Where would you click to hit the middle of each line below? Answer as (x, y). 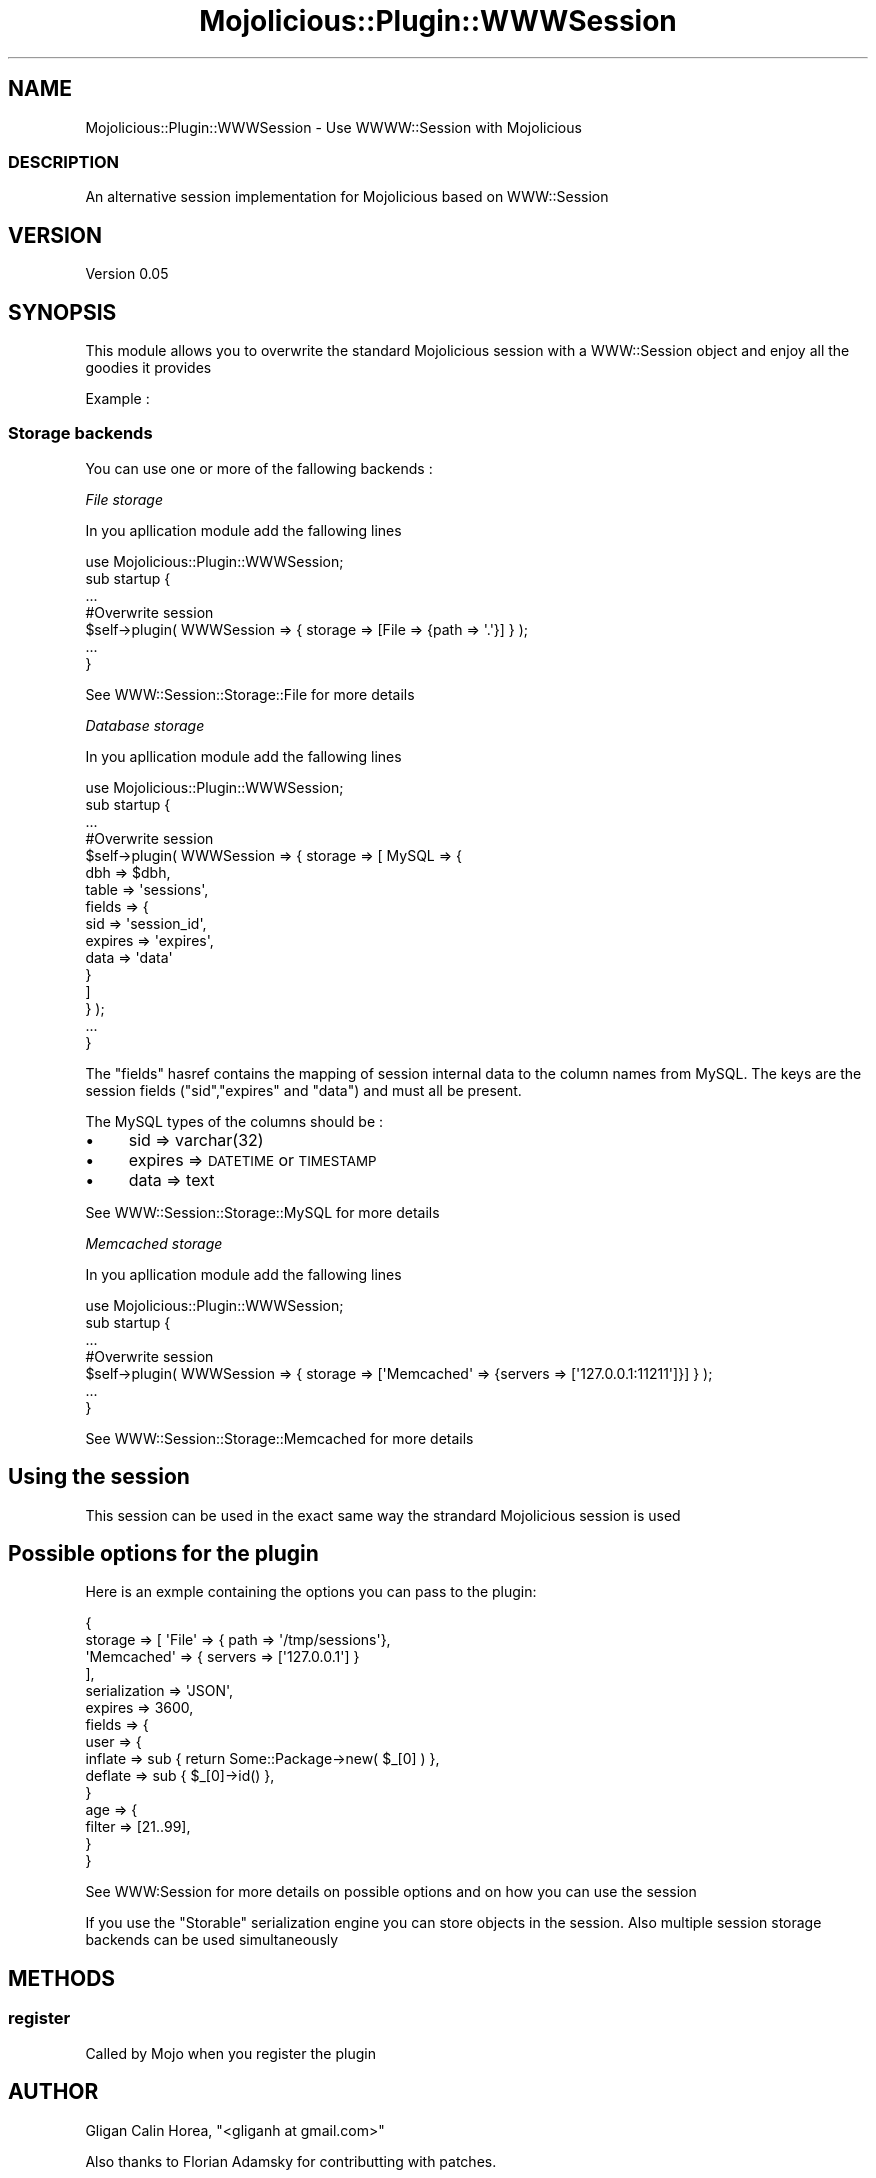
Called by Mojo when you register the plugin (230, 2053)
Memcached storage (154, 1243)
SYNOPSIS (62, 312)
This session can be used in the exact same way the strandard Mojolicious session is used (383, 1515)
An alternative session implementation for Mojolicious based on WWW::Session (347, 197)
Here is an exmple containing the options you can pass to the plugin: (311, 1592)
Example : (117, 399)
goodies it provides (148, 368)
